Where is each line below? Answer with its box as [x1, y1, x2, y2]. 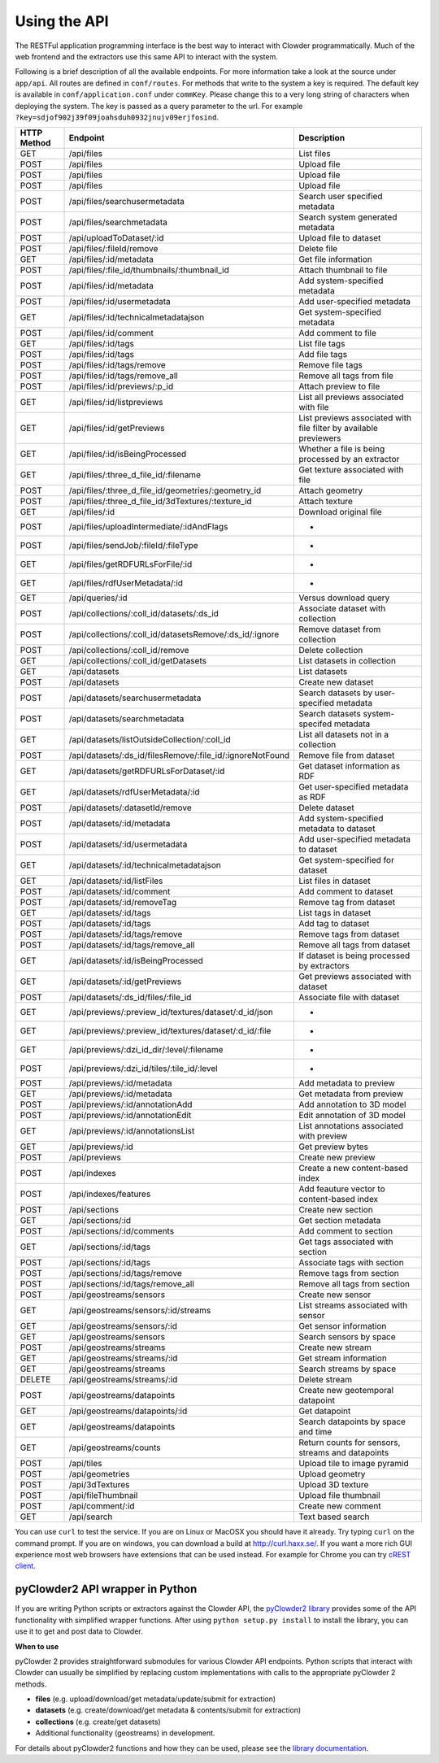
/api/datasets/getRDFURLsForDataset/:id [68, 765, 225, 777]
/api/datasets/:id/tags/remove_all [68, 939, 195, 951]
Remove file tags [298, 359, 363, 371]
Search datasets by [298, 687, 373, 699]
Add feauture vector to [298, 1183, 385, 1195]
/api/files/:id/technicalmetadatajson [68, 311, 205, 323]
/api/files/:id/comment [68, 328, 154, 339]
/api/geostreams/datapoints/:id [68, 1405, 188, 1417]
